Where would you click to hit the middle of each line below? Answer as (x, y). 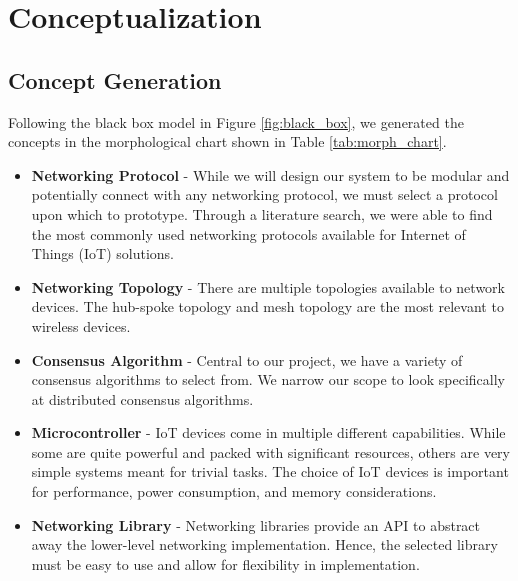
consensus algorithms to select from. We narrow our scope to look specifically (268, 379)
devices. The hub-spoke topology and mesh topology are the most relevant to (267, 306)
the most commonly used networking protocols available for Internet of (248, 233)
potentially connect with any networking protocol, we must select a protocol (264, 194)
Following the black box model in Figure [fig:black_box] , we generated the (236, 121)
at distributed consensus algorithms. (142, 398)
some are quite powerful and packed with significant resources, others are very (270, 451)
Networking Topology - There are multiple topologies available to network (268, 286)
